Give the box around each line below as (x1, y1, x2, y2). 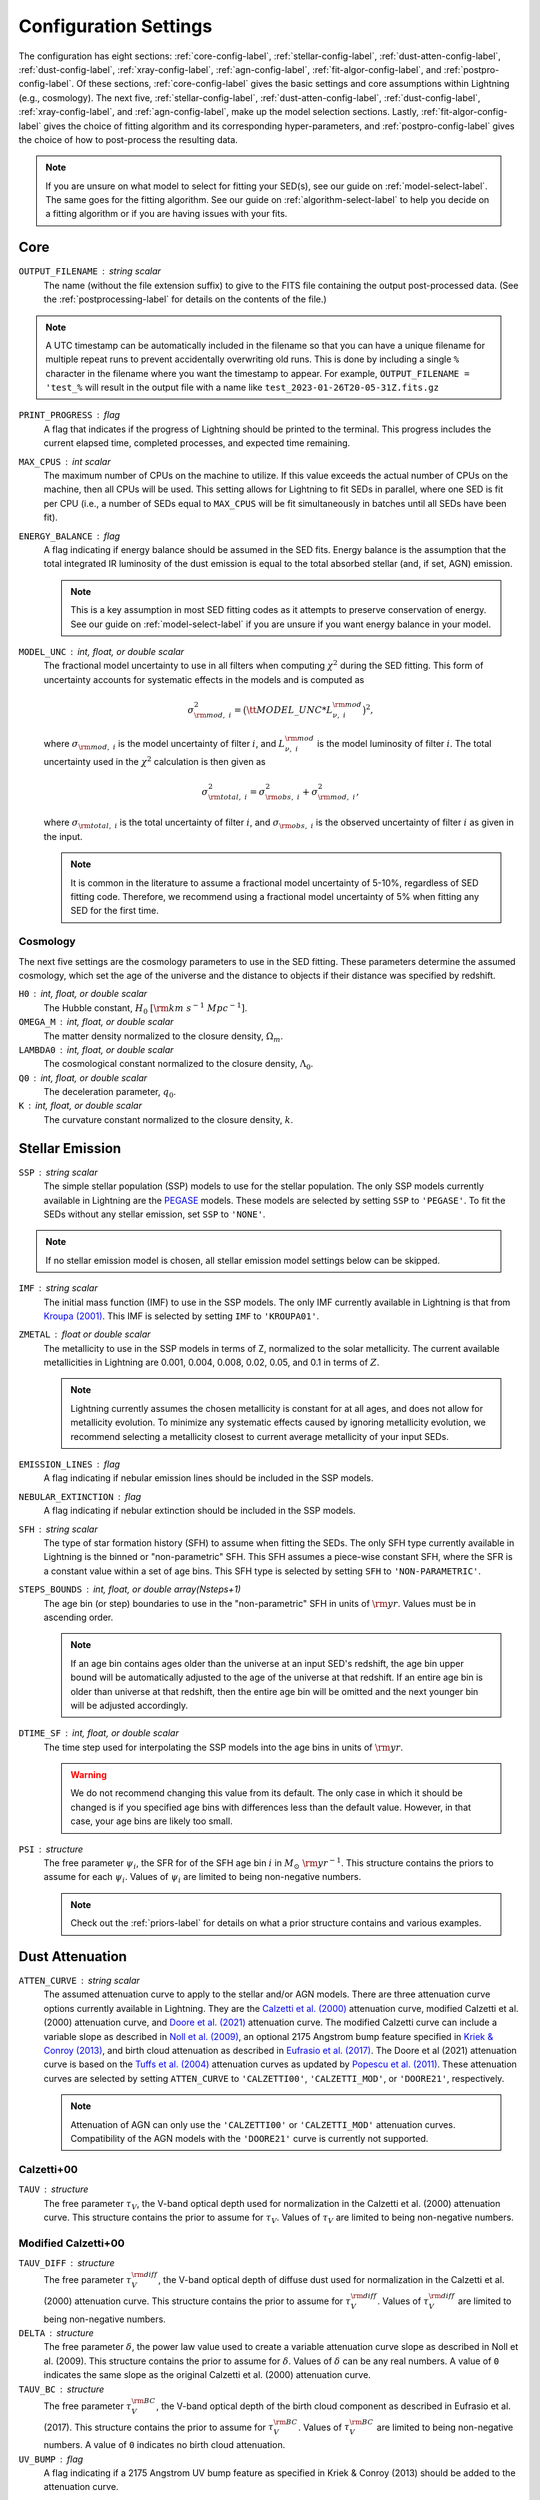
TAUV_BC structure (18, 2383, 105, 2395)
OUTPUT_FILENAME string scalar (18, 265, 162, 277)
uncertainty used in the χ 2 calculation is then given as (43, 755, 266, 767)
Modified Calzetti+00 (18, 2236, 125, 2250)
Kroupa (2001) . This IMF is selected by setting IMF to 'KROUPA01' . (43, 1310, 320, 1322)
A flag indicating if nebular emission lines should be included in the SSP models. (43, 1472, 374, 1484)
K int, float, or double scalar (18, 1100, 142, 1112)
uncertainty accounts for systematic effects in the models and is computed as (43, 673, 365, 685)
